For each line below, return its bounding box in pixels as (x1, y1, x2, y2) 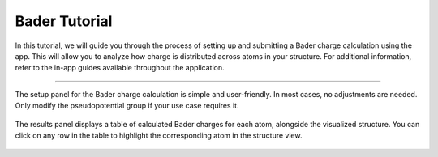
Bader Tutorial (15, 12, 113, 30)
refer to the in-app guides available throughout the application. (15, 63, 225, 73)
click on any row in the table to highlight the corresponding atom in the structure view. (15, 130, 303, 140)
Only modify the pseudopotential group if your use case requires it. (15, 101, 239, 111)
